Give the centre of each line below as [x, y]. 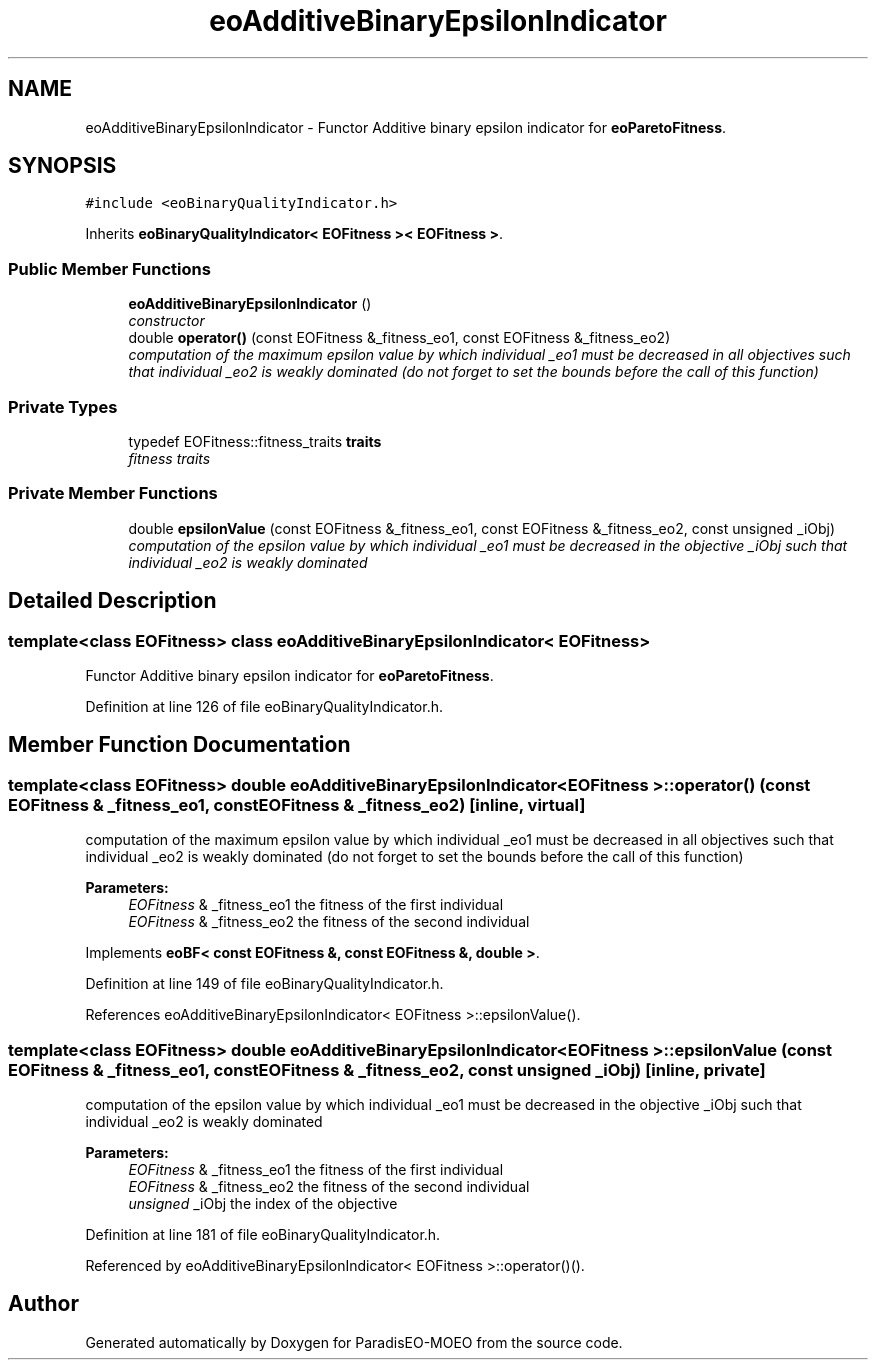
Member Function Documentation [179, 745]
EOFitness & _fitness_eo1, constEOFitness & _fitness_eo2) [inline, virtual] [297, 804]
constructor [166, 321]
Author [43, 1304]
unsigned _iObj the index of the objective [263, 1203]
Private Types [63, 406]
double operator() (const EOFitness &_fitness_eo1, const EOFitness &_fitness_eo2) [399, 338]
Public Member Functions [109, 268]
